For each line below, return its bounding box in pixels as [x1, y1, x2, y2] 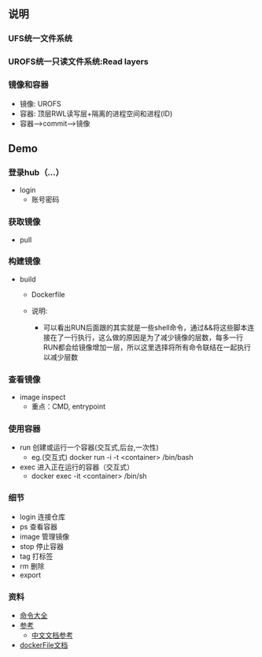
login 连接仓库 [19, 512, 65, 521]
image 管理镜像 [19, 532, 69, 541]
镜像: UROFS [19, 99, 61, 108]
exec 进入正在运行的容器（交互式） [19, 462, 135, 472]
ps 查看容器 [19, 521, 57, 531]
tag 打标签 [19, 551, 54, 561]
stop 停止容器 [19, 541, 65, 551]
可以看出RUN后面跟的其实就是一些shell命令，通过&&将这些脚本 [42, 323, 248, 332]
